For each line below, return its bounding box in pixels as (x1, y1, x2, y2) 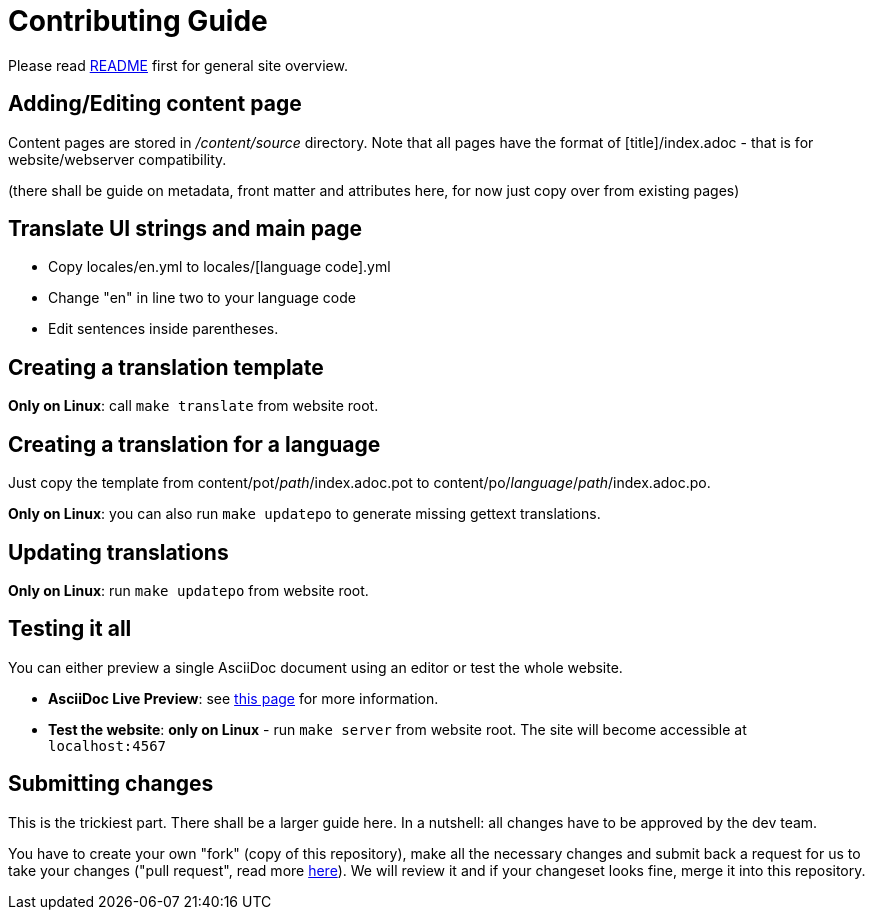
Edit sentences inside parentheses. (48, 320, 279, 338)
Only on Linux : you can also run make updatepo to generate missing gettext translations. (8, 505, 601, 523)
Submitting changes (8, 771, 214, 797)
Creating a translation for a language (8, 431, 381, 457)
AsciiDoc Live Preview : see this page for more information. (48, 689, 439, 707)
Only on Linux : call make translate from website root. (8, 397, 379, 415)
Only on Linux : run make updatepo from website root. (8, 581, 369, 599)
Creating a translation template (8, 354, 324, 380)
